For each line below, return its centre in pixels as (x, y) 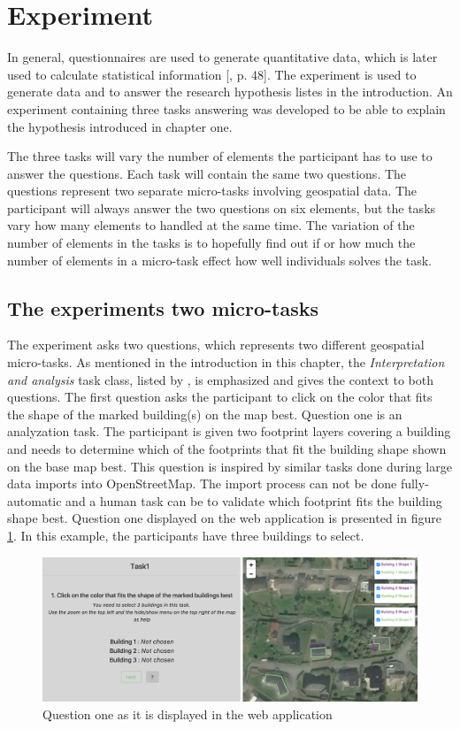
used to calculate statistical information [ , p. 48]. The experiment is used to (212, 74)
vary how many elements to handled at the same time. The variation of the (211, 225)
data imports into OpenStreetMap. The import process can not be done (202, 483)
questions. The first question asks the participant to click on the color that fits (220, 397)
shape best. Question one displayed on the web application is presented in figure (224, 518)
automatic (34, 500)
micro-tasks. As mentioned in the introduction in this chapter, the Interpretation (226, 362)
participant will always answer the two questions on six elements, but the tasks (222, 207)
